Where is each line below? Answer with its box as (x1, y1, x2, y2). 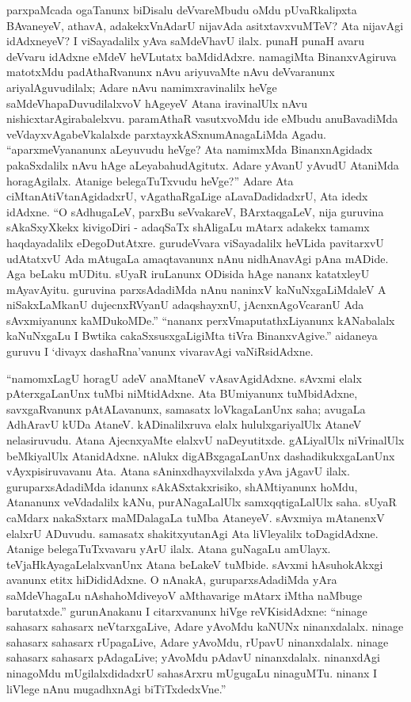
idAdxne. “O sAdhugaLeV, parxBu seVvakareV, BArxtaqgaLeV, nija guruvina (6, 203, 384, 219)
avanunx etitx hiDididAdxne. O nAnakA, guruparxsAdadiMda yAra (6, 571, 337, 588)
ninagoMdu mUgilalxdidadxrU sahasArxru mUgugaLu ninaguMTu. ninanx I (6, 664, 378, 681)
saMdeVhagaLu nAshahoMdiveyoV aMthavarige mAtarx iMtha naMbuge (6, 586, 363, 603)
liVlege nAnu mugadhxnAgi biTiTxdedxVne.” (6, 680, 226, 696)
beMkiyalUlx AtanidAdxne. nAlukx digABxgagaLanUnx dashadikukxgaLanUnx (6, 447, 395, 464)
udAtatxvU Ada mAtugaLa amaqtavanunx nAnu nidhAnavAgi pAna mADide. (6, 250, 389, 266)
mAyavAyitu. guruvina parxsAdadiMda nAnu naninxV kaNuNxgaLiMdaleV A (6, 280, 386, 297)
